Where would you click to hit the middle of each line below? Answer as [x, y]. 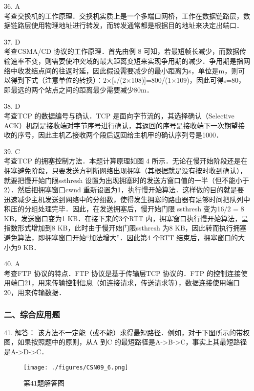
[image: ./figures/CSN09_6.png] [76, 367]
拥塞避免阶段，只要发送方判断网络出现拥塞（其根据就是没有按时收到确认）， [125, 170]
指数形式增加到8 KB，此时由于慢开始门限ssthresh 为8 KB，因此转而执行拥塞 [125, 228]
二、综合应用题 [32, 314]
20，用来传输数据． [35, 292]
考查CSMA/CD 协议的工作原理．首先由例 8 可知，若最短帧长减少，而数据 [122, 51]
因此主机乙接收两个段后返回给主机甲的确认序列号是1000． [130, 135]
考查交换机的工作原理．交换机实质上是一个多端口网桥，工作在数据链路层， [124, 15]
